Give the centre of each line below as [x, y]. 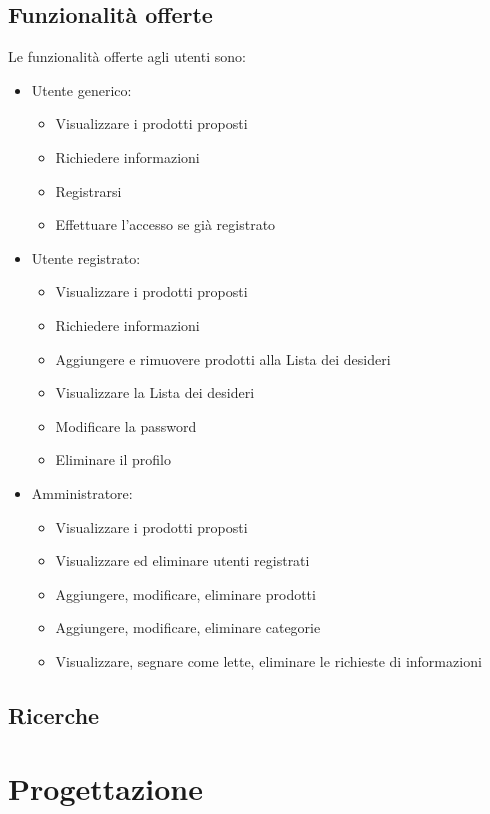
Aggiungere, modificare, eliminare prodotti [185, 593]
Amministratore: [82, 492]
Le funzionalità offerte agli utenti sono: [127, 56]
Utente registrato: [86, 257]
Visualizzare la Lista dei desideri [155, 392]
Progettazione [105, 788]
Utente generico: [81, 89]
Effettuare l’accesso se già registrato [165, 224]
